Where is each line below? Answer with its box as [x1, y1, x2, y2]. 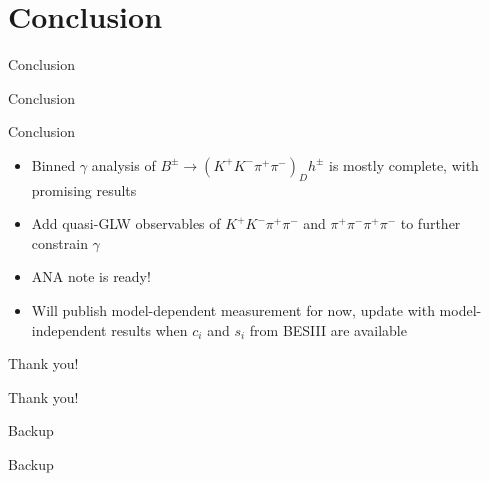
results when [111, 319, 188, 340]
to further [400, 213, 461, 234]
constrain [31, 232, 88, 253]
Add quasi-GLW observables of [31, 213, 221, 234]
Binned [31, 154, 76, 175]
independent [31, 319, 107, 340]
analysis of [91, 154, 156, 175]
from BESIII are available [249, 319, 407, 340]
